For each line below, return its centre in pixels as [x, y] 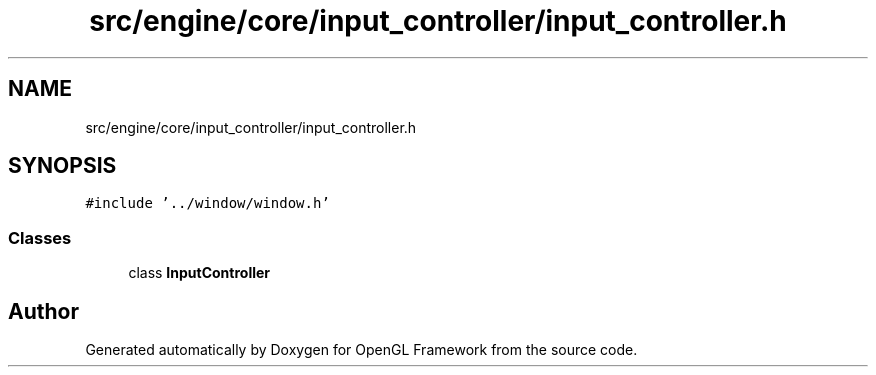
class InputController [199, 273]
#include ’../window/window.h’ [207, 203]
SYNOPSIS [62, 166]
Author [43, 311]
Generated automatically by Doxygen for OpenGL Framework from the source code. [361, 350]
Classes [40, 237]
